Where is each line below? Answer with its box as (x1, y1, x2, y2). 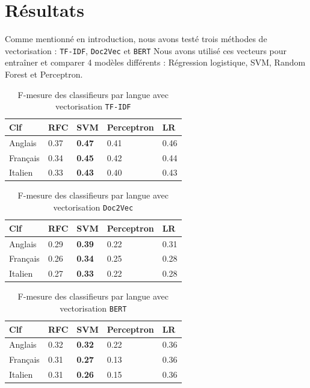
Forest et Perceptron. (5, 67, 83, 80)
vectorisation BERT (60, 301, 127, 314)
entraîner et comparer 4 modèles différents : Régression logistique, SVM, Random (5, 56, 306, 69)
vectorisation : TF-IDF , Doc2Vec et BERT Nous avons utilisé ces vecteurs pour (5, 44, 287, 57)
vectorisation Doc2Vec (53, 201, 134, 214)
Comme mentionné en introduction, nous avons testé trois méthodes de (5, 32, 267, 45)
